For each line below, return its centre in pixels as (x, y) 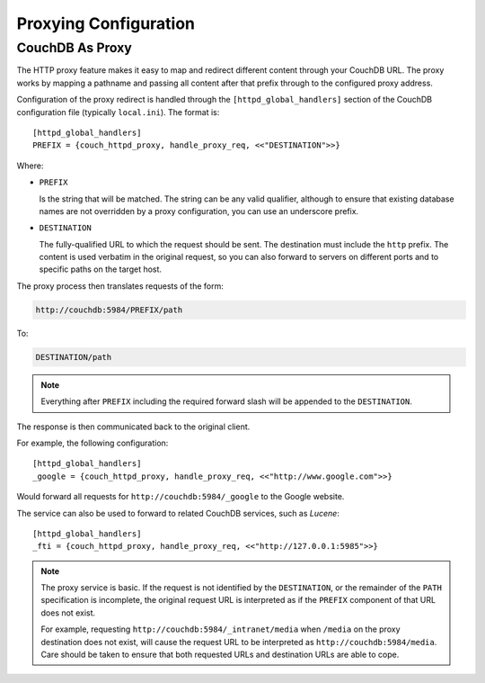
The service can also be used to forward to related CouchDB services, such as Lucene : (178, 513)
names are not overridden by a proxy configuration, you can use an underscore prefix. (199, 211)
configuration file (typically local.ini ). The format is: (118, 112)
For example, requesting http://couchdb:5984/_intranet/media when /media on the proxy (220, 629)
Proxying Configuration (106, 23)
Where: (30, 166)
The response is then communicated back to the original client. (133, 427)
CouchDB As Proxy (74, 48)
